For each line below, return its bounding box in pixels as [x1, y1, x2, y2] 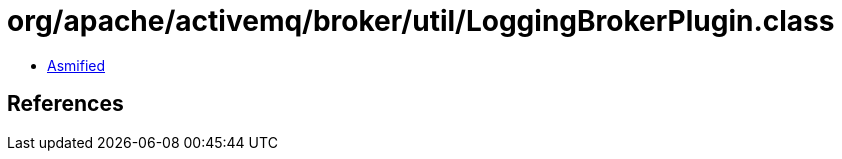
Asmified [47, 56, 106, 74]
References [7, 91, 124, 117]
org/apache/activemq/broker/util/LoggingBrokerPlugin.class [7, 4, 835, 38]
